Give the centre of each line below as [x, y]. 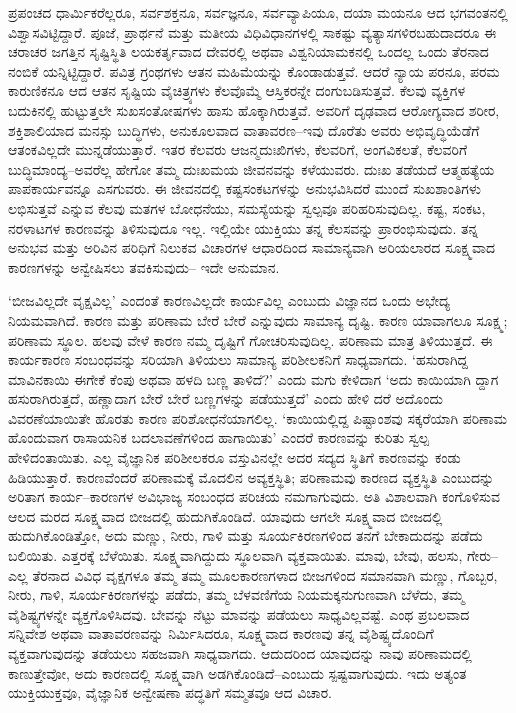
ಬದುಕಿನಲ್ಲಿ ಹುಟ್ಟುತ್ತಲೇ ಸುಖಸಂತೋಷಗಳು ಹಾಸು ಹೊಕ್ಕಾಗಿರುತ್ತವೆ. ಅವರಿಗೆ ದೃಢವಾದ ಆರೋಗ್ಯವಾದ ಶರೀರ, [254, 109]
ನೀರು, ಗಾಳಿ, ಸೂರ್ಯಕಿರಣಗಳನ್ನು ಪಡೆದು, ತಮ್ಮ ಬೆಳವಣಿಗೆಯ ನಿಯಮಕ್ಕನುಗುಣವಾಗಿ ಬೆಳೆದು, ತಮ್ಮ [236, 594]
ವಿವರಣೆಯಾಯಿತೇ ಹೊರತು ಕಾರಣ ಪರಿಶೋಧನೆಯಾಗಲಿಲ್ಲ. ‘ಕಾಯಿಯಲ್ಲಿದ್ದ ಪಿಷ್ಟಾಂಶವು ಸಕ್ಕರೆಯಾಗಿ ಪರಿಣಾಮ [257, 417]
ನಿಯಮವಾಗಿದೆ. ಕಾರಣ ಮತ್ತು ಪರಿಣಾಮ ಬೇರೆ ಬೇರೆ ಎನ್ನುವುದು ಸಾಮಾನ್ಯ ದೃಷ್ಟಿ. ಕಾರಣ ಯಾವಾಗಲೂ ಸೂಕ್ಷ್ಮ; [258, 319]
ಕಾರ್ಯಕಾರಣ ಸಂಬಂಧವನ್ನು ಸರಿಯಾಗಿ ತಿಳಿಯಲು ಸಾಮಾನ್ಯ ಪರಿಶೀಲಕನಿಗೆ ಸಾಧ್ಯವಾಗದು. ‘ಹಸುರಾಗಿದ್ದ [238, 359]
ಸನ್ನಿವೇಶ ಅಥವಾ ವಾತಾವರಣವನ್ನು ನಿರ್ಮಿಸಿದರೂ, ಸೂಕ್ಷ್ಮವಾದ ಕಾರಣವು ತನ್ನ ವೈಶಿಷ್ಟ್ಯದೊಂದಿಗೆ [221, 633]
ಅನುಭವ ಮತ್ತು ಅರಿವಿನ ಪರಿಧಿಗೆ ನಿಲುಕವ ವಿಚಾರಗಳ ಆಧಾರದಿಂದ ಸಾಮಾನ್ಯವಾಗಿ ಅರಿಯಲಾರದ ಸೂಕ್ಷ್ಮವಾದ [252, 247]
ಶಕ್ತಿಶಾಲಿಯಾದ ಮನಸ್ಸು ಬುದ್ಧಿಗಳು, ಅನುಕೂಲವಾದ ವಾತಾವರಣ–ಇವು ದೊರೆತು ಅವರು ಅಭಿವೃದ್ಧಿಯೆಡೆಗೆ [244, 129]
